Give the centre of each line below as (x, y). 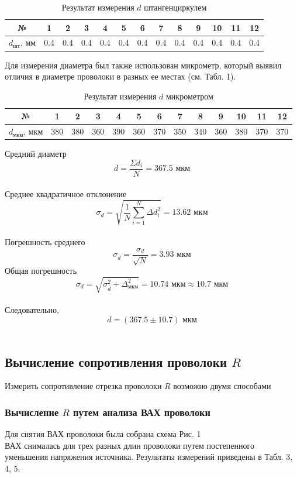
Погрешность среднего (45, 242)
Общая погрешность (41, 271)
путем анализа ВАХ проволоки (142, 412)
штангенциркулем (175, 7)
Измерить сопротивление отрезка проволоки (83, 386)
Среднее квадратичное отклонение (66, 193)
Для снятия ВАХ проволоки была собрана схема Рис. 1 (103, 434)
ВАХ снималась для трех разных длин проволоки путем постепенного (129, 445)
